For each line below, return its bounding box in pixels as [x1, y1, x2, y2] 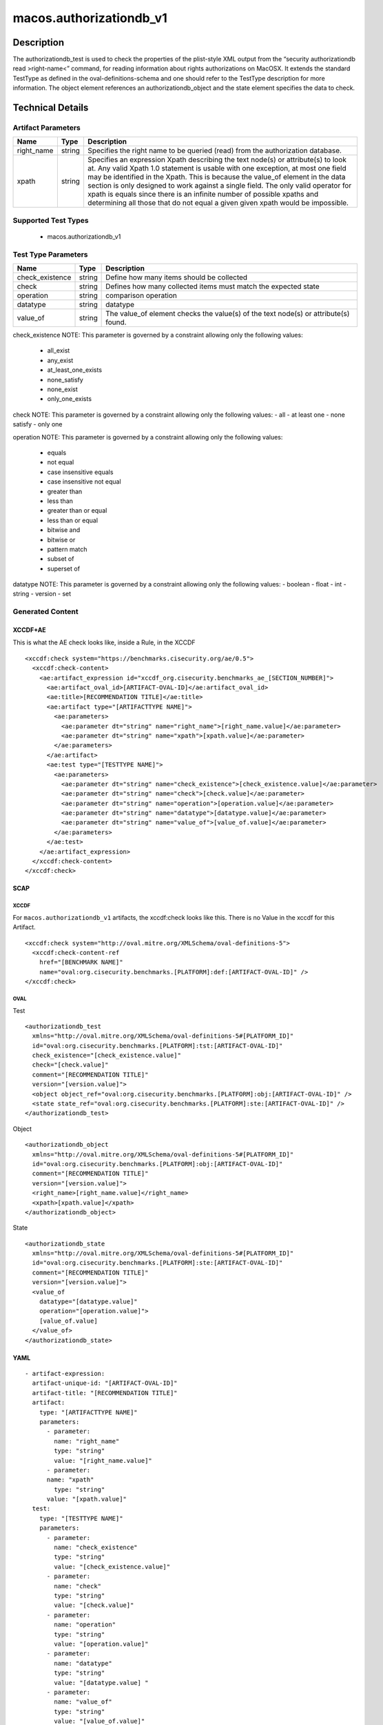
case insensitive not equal [47, 477, 121, 486]
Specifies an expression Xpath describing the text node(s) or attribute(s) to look [87, 155, 347, 165]
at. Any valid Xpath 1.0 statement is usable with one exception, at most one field [87, 164, 347, 173]
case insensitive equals [47, 468, 114, 476]
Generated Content [12, 607, 79, 617]
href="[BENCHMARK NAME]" [39, 958, 123, 966]
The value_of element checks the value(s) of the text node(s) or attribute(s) [105, 309, 350, 319]
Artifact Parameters [12, 123, 81, 132]
